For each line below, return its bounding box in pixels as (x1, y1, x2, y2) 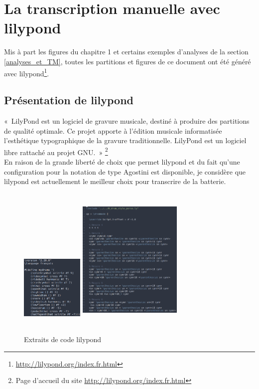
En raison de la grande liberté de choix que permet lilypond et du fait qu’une (4, 156, 240, 167)
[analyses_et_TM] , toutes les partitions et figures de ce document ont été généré (4, 56, 251, 66)
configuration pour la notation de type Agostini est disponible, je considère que (4, 166, 246, 177)
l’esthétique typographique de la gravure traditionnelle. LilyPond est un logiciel (4, 135, 247, 146)
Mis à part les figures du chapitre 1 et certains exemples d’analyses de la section (4, 46, 249, 57)
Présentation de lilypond (4, 92, 133, 108)
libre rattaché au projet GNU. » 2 (4, 145, 108, 157)
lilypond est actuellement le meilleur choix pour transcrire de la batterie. (4, 176, 226, 187)
